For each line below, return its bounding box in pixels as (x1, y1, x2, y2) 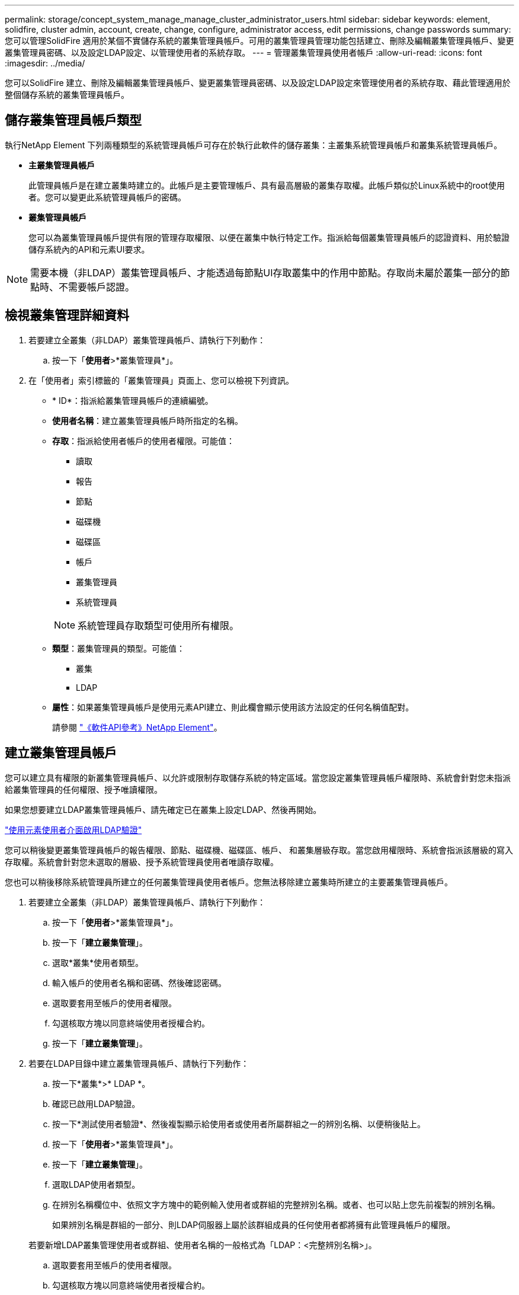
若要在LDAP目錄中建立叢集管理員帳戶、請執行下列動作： (28, 1058, 249, 1068)
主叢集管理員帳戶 (28, 160, 95, 170)
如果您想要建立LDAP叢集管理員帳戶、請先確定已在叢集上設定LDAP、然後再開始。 (5, 804, 322, 815)
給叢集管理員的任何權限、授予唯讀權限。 (5, 784, 162, 795)
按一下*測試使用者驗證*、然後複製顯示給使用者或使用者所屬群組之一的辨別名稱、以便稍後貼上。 (52, 1118, 426, 1129)
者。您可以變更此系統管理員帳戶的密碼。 (28, 192, 186, 202)
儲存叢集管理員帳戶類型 (5, 113, 142, 128)
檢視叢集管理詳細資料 (5, 308, 129, 323)
